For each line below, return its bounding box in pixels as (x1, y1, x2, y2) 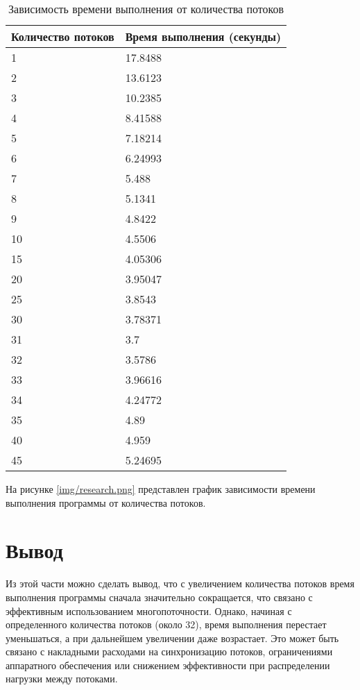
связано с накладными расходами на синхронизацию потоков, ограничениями (6, 644, 333, 659)
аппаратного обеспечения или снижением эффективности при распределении (6, 657, 330, 672)
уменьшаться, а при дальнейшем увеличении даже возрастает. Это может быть (6, 630, 339, 645)
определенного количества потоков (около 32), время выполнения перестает (6, 617, 327, 632)
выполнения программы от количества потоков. (6, 495, 206, 510)
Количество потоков (11, 28, 114, 44)
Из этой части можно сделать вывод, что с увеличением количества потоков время (6, 576, 354, 591)
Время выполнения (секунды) (125, 28, 282, 44)
